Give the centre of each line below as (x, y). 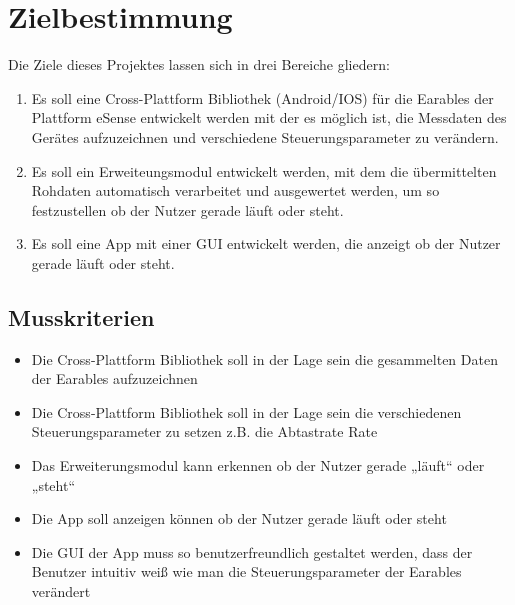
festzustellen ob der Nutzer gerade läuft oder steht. (187, 209)
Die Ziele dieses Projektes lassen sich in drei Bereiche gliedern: (199, 64)
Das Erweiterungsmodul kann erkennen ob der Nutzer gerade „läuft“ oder (258, 465)
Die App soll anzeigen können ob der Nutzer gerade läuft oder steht (239, 518)
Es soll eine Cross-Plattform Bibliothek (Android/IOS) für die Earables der (262, 97)
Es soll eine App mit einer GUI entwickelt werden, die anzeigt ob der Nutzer (266, 243)
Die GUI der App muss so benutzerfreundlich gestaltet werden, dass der (252, 551)
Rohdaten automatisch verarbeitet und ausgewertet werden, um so (235, 190)
